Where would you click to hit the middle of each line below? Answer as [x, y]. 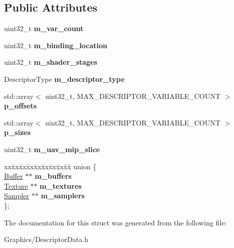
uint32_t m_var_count [44, 28]
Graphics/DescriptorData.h [46, 239]
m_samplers [63, 196]
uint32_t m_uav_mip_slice [52, 149]
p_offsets [20, 106]
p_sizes [17, 132]
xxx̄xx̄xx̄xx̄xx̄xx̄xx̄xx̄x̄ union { [50, 166]
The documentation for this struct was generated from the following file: [115, 222]
